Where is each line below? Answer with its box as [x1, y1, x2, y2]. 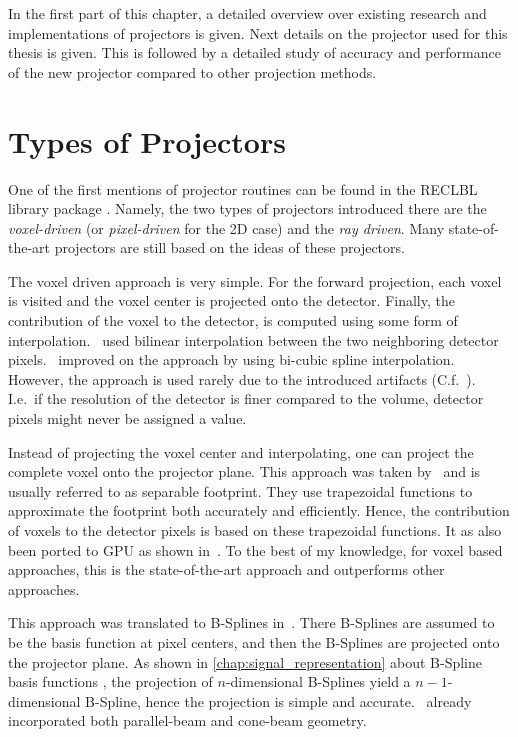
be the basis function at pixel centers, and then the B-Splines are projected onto [8, 631, 500, 652]
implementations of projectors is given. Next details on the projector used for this [8, 22, 508, 43]
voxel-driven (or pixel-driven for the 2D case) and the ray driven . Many [8, 217, 445, 238]
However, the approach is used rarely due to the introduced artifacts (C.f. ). [8, 368, 476, 389]
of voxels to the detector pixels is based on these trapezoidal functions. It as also [8, 520, 502, 540]
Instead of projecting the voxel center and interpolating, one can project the [8, 441, 474, 462]
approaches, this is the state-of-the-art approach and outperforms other [8, 559, 445, 580]
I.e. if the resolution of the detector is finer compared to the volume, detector [8, 388, 484, 409]
